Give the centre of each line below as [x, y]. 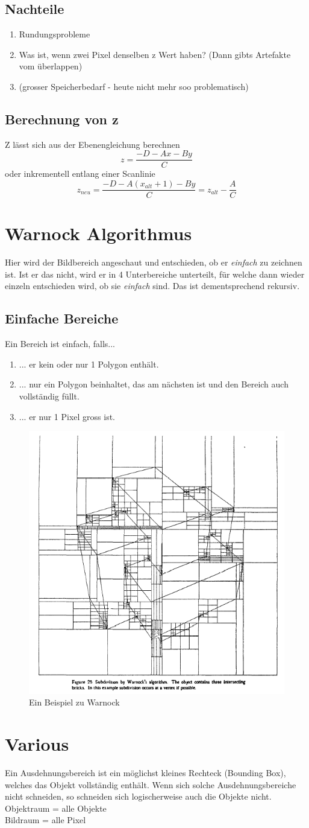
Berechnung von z [62, 119]
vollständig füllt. [49, 396]
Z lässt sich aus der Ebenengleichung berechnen [92, 144]
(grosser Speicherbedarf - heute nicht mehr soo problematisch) [134, 86]
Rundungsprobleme [55, 34]
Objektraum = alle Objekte [56, 808]
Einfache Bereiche [62, 318]
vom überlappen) [51, 66]
